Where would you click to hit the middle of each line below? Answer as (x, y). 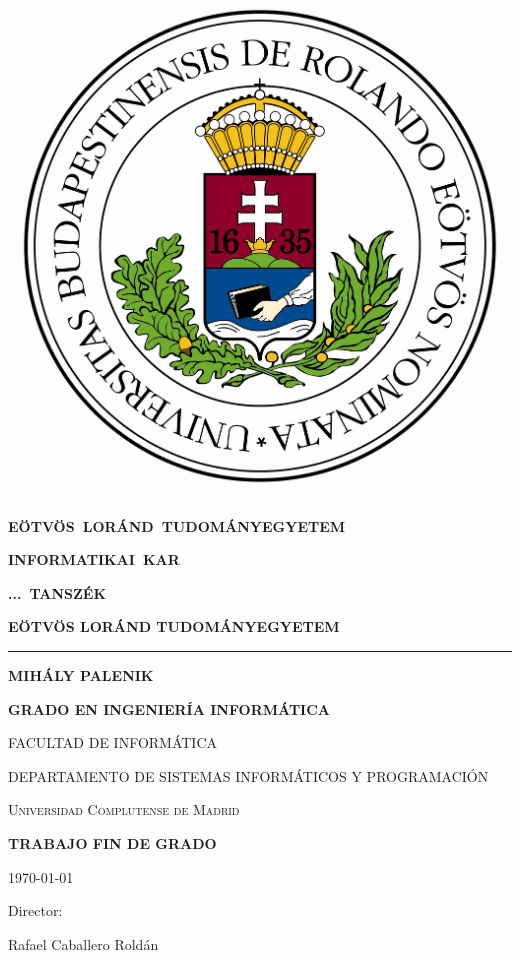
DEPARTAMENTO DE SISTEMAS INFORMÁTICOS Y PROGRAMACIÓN (248, 775)
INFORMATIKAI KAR (94, 559)
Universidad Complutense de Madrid (124, 809)
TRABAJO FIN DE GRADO (112, 842)
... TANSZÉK (57, 592)
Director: (35, 910)
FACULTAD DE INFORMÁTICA (113, 742)
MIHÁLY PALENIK (81, 674)
